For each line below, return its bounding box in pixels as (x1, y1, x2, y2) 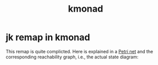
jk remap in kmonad (6, 31, 90, 43)
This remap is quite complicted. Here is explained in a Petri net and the (6, 48, 153, 54)
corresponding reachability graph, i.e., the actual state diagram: (6, 54, 139, 60)
